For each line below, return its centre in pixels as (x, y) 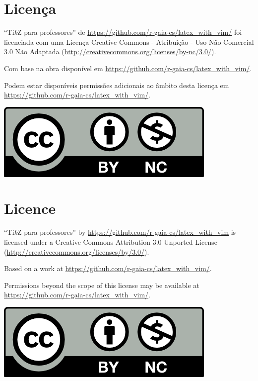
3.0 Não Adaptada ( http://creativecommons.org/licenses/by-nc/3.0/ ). (110, 51)
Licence (30, 208)
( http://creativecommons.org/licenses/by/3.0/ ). (77, 251)
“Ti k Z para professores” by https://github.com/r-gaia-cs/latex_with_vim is (120, 232)
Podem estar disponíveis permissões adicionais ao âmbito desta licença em (117, 85)
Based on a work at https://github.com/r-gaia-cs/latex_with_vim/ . (108, 268)
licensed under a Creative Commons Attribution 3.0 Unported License (111, 242)
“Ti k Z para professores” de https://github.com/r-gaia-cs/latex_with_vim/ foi (123, 32)
